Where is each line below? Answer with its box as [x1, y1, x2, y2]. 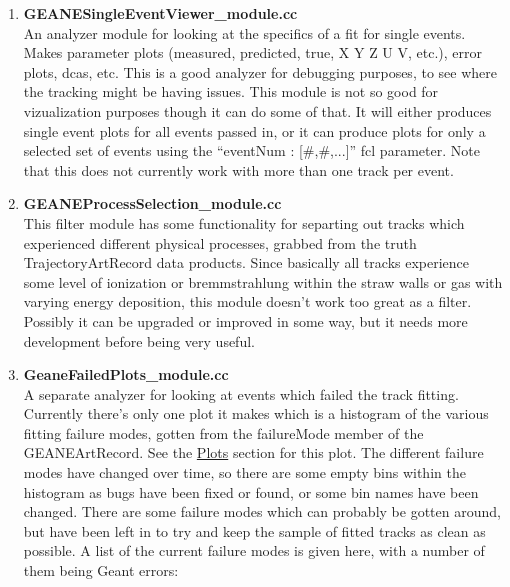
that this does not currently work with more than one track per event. [23, 159, 454, 180]
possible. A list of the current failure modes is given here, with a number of [23, 540, 485, 561]
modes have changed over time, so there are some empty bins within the [23, 462, 466, 483]
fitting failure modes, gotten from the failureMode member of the [23, 422, 424, 443]
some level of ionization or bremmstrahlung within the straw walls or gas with [23, 271, 503, 292]
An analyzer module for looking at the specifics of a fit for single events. [23, 22, 466, 43]
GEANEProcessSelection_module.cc [23, 193, 282, 214]
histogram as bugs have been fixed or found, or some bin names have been [23, 481, 479, 502]
